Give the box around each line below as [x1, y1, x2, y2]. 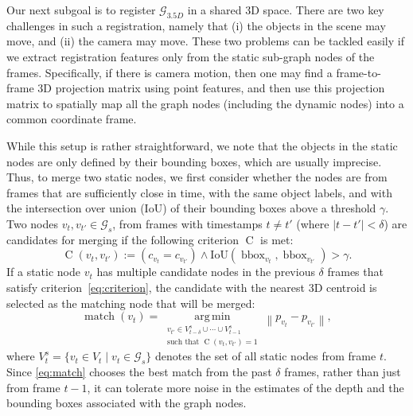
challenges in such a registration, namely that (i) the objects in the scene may [6, 17, 386, 33]
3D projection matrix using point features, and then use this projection [37, 80, 385, 96]
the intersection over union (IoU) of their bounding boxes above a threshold [6, 200, 376, 216]
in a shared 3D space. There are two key [187, 2, 384, 17]
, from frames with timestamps [112, 215, 263, 231]
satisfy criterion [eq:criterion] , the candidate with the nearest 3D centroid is [6, 278, 377, 295]
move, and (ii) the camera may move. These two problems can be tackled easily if [6, 33, 404, 49]
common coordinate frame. [6, 111, 137, 127]
